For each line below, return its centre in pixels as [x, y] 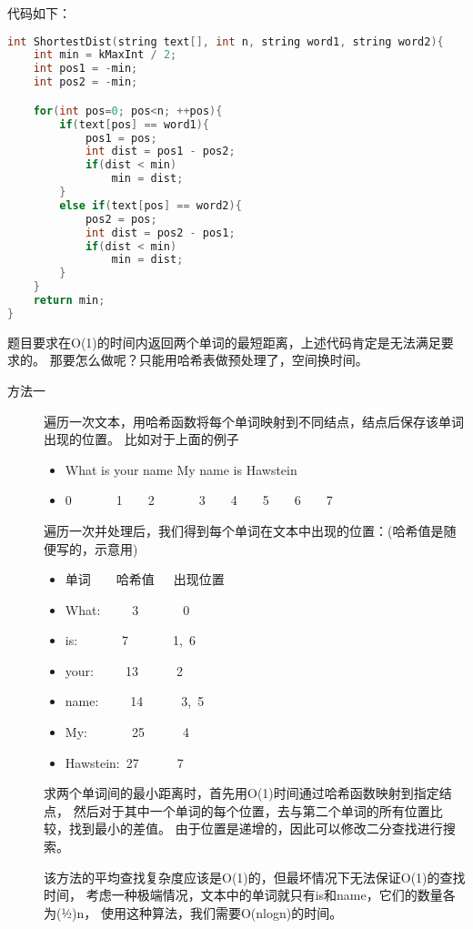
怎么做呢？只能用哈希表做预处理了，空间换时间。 [221, 360]
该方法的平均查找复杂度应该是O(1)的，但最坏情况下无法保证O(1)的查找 [255, 877]
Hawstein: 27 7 [124, 762]
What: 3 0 [127, 609]
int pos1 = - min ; [86, 69]
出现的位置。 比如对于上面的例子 [141, 439]
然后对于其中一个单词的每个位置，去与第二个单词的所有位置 [252, 810]
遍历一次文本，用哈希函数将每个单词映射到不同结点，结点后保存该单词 [254, 421]
